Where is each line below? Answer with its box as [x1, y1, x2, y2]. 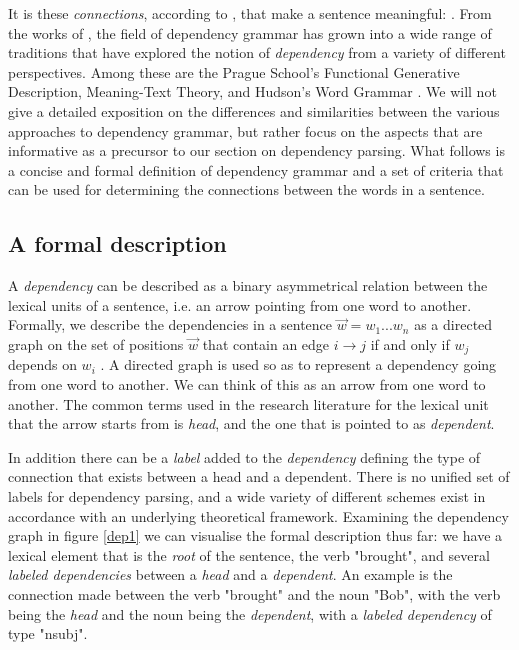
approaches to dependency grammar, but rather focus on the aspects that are [8, 120, 483, 141]
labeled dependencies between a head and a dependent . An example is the [8, 564, 453, 585]
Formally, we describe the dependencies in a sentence [8, 314, 333, 335]
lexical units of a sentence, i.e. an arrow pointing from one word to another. [8, 294, 472, 315]
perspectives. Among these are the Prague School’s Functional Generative [8, 61, 460, 82]
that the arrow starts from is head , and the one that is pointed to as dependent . [8, 413, 495, 434]
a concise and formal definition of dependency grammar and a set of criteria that [8, 159, 504, 180]
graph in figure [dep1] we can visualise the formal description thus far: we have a [8, 525, 503, 546]
